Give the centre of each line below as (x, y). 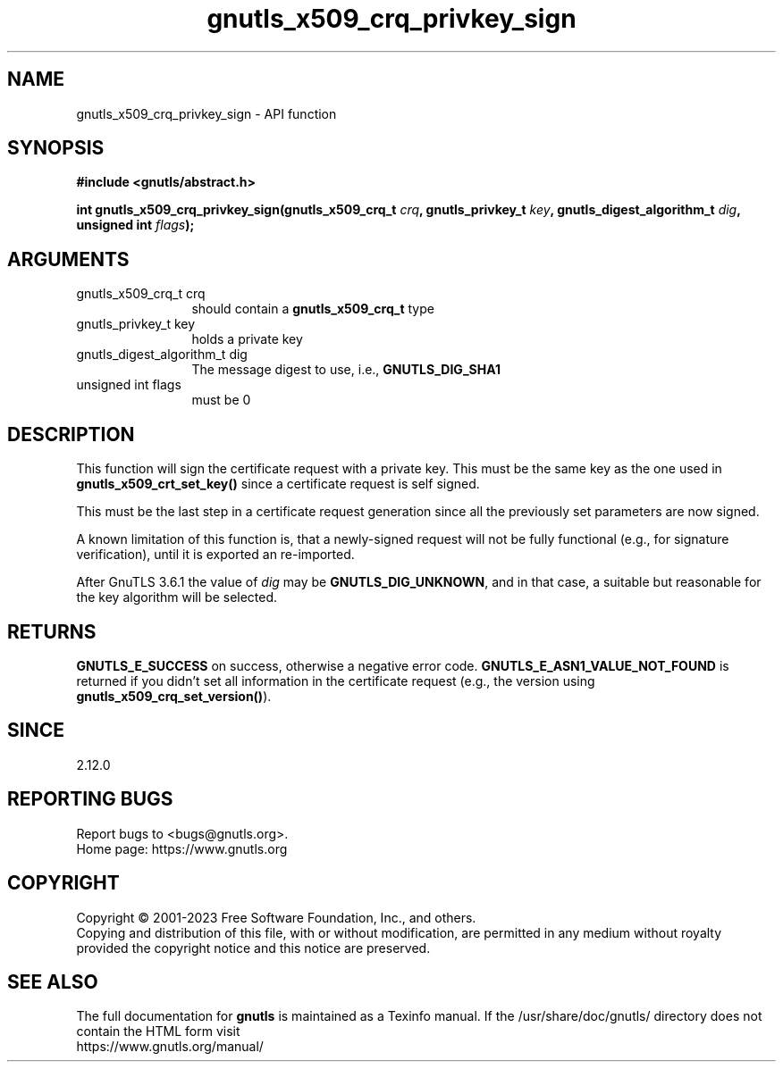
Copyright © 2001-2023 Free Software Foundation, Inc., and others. (276, 917)
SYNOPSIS (56, 148)
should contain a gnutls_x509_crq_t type (313, 309)
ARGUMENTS (68, 259)
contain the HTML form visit (158, 1031)
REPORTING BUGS (90, 799)
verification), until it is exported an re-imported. (215, 555)
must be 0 (221, 400)
